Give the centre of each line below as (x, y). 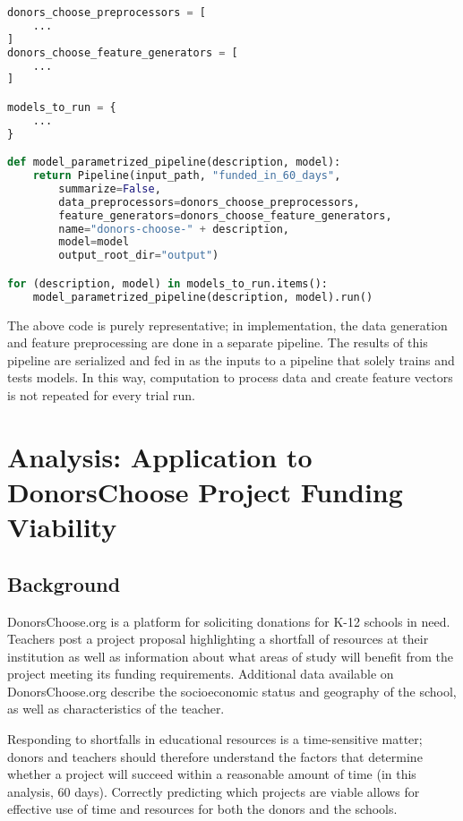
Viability (62, 527)
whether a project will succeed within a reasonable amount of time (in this (212, 774)
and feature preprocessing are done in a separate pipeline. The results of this (218, 342)
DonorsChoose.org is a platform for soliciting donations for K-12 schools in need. (229, 621)
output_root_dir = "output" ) (139, 256)
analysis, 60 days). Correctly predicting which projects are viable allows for (214, 791)
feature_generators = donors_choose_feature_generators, (225, 215)
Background (64, 583)
